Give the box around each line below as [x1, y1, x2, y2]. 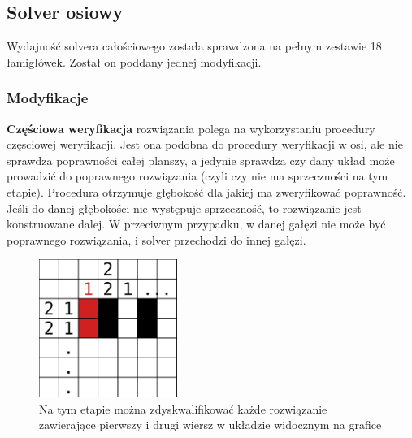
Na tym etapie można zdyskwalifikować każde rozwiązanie [39, 400, 327, 417]
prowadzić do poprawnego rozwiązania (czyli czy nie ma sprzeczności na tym [7, 167, 388, 184]
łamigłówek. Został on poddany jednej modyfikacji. [7, 53, 262, 70]
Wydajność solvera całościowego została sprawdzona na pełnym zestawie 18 [7, 37, 382, 54]
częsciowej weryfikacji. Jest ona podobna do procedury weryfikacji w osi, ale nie [7, 136, 403, 153]
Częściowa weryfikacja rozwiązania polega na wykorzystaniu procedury [7, 119, 375, 137]
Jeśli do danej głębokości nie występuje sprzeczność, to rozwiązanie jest [7, 199, 362, 216]
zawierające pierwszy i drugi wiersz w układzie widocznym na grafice [39, 416, 382, 433]
